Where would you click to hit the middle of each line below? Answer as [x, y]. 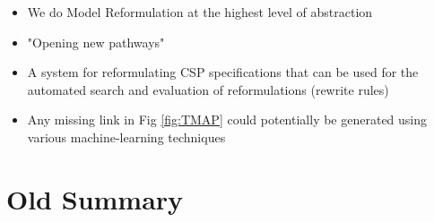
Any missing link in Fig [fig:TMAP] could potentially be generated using [227, 120]
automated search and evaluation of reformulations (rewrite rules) [208, 89]
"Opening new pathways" [96, 42]
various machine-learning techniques [126, 137]
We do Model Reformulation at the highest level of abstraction [200, 12]
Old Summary [95, 198]
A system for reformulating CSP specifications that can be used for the [223, 72]
